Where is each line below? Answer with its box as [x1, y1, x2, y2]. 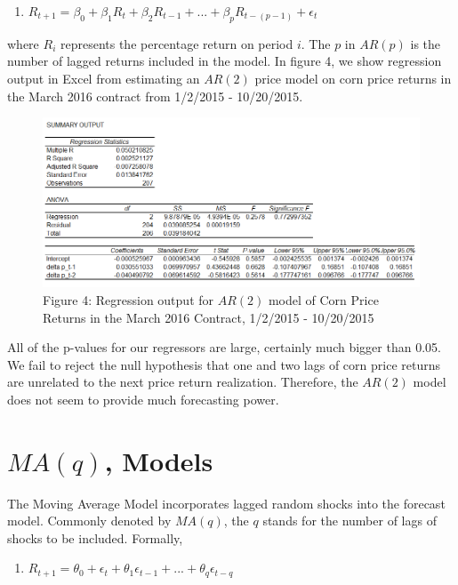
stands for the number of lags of [262, 511, 437, 530]
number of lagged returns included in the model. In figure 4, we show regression [7, 52, 442, 70]
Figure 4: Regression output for [43, 291, 214, 309]
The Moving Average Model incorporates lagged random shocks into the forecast [7, 493, 446, 512]
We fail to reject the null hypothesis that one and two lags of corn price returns [7, 355, 441, 373]
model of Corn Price [268, 291, 379, 309]
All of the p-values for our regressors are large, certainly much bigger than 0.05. [7, 338, 441, 357]
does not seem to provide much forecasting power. [7, 389, 279, 408]
